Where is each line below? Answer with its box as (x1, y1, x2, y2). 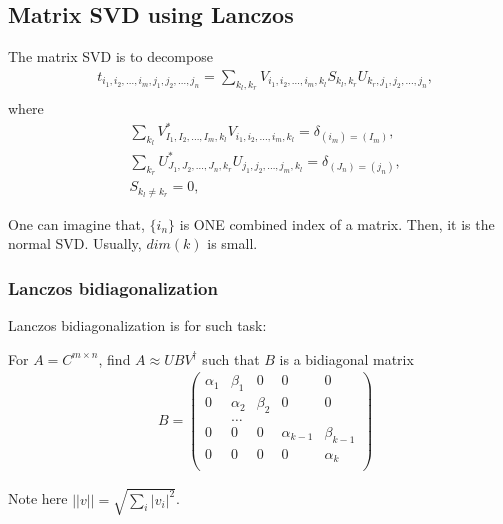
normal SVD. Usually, (8, 233, 142, 254)
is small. (207, 233, 258, 254)
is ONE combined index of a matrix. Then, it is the (179, 213, 495, 234)
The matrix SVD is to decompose (8, 46, 213, 67)
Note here (8, 488, 68, 509)
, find (98, 348, 131, 369)
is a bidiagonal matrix (279, 348, 414, 369)
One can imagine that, (8, 213, 145, 234)
